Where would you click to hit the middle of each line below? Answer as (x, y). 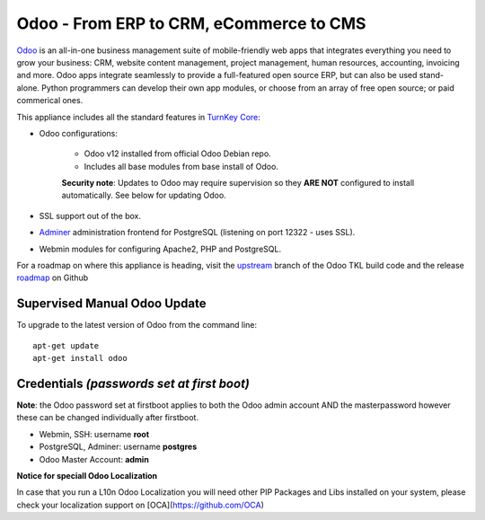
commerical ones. (50, 101)
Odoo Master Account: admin (94, 459)
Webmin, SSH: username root (94, 434)
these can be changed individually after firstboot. (108, 418)
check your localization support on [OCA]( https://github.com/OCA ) (141, 505)
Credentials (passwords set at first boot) (133, 383)
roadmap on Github (53, 278)
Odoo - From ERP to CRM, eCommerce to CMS (191, 23)
